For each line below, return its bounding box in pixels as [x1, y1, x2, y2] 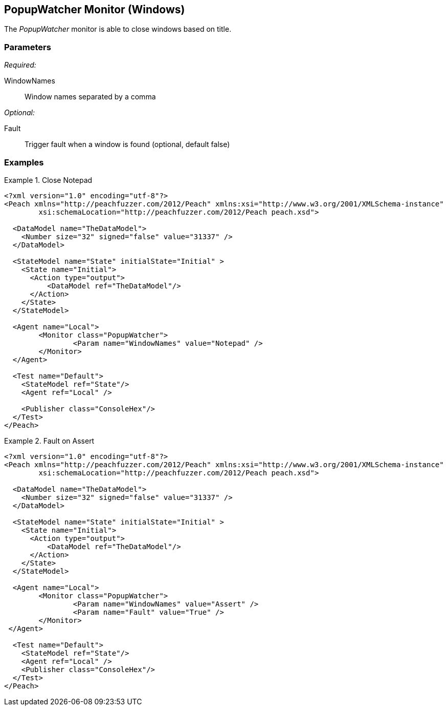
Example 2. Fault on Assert [4, 436, 95, 445]
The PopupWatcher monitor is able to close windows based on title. [4, 25, 232, 34]
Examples [4, 157, 44, 168]
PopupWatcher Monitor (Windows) [4, 3, 185, 16]
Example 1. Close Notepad [4, 175, 93, 184]
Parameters [4, 41, 51, 52]
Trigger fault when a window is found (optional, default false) [25, 140, 230, 149]
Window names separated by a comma [25, 92, 156, 101]
